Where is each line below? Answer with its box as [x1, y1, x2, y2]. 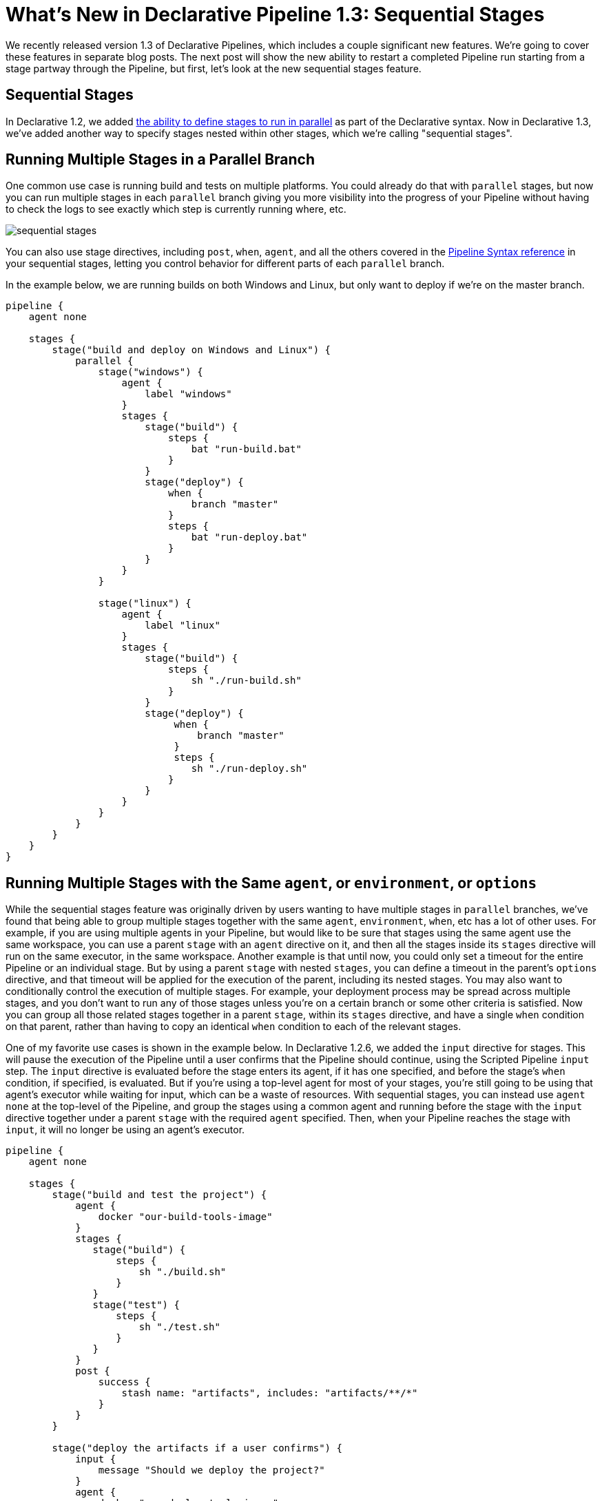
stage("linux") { [98, 598, 191, 609]
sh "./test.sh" [138, 1321, 220, 1333]
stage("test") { [92, 1299, 180, 1311]
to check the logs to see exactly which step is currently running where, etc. [6, 203, 346, 216]
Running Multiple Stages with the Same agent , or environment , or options [6, 874, 537, 892]
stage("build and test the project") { [52, 1189, 267, 1201]
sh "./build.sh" [138, 1266, 227, 1278]
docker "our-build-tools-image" [98, 1211, 273, 1223]
